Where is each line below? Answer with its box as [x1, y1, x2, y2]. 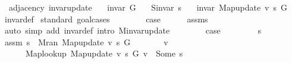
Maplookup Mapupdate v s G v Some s [25, 47, 183, 59]
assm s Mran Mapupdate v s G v [4, 35, 168, 48]
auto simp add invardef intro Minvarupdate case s [4, 24, 262, 37]
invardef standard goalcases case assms [4, 12, 208, 25]
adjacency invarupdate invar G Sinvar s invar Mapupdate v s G [8, 1, 288, 13]
